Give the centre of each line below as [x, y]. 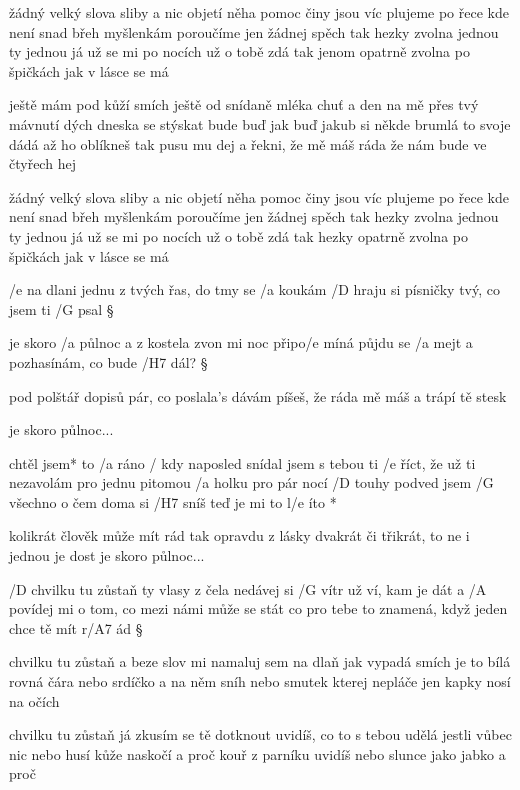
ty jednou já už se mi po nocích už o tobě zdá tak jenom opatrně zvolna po [239, 51]
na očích [34, 700]
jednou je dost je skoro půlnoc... [107, 555]
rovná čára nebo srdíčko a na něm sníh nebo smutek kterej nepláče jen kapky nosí [260, 681]
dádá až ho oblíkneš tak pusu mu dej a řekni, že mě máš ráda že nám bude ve [248, 143]
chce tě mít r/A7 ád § [76, 627]
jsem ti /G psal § [61, 308]
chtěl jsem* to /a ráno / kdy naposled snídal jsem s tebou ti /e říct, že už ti [242, 462]
